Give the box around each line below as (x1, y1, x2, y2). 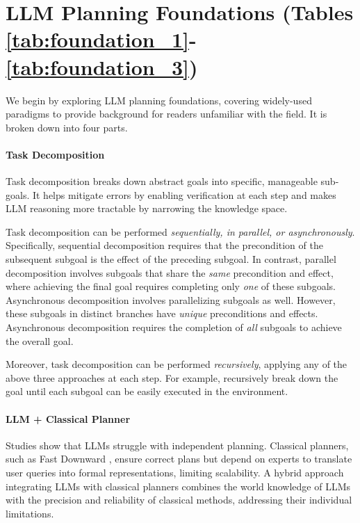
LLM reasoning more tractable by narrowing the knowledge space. (6, 201, 288, 216)
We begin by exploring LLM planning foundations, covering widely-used (6, 92, 312, 107)
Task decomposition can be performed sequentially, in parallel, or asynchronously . (6, 224, 355, 239)
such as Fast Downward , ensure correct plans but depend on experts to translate (6, 451, 352, 466)
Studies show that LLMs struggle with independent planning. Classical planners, (6, 437, 349, 452)
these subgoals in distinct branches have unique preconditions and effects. (6, 306, 318, 321)
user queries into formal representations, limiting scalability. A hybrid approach (6, 465, 344, 479)
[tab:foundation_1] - (6, 25, 197, 54)
